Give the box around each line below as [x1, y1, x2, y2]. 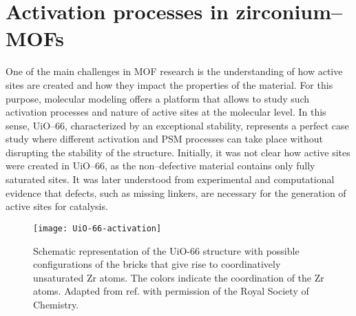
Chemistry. [33, 297, 79, 311]
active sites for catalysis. [6, 199, 108, 213]
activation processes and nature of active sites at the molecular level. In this [6, 105, 326, 119]
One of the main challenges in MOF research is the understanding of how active [6, 64, 343, 78]
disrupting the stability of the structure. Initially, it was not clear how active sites [6, 145, 350, 159]
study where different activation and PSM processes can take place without [6, 131, 324, 146]
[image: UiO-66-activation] [33, 223, 162, 233]
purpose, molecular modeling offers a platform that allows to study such [6, 91, 310, 105]
